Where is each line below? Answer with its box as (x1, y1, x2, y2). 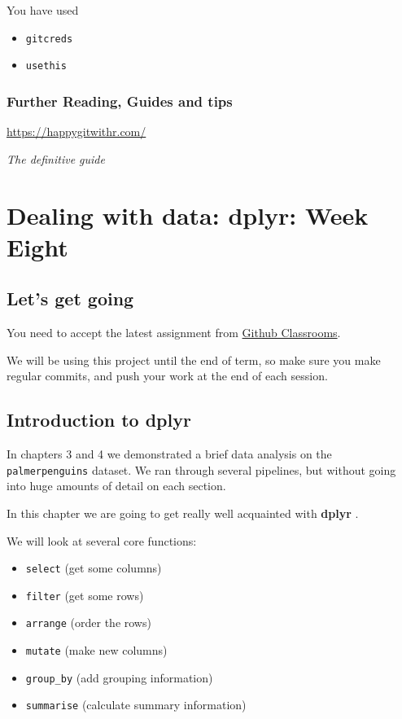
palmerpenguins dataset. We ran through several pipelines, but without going (7, 461, 396, 478)
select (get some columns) (25, 559, 162, 577)
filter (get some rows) (25, 586, 144, 603)
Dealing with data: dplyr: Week (7, 198, 369, 231)
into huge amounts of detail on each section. (7, 477, 226, 494)
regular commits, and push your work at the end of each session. (7, 367, 328, 384)
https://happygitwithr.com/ (7, 123, 146, 140)
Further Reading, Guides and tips (7, 90, 233, 111)
